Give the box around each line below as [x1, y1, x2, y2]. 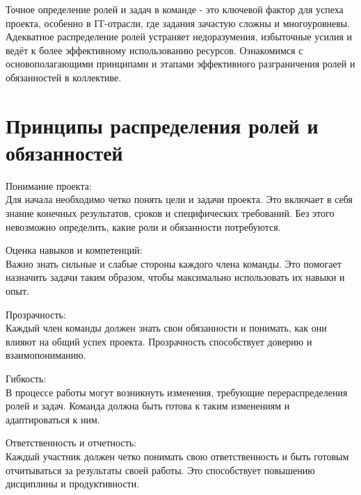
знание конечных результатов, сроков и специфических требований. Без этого [6, 206, 335, 220]
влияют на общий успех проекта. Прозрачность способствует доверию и [6, 334, 312, 348]
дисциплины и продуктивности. [6, 476, 140, 491]
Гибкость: [6, 371, 47, 385]
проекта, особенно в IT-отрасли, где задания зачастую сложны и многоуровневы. [6, 15, 351, 30]
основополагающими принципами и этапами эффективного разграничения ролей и [6, 56, 355, 71]
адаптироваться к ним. [6, 412, 100, 426]
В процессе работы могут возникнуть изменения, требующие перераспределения [6, 384, 348, 399]
